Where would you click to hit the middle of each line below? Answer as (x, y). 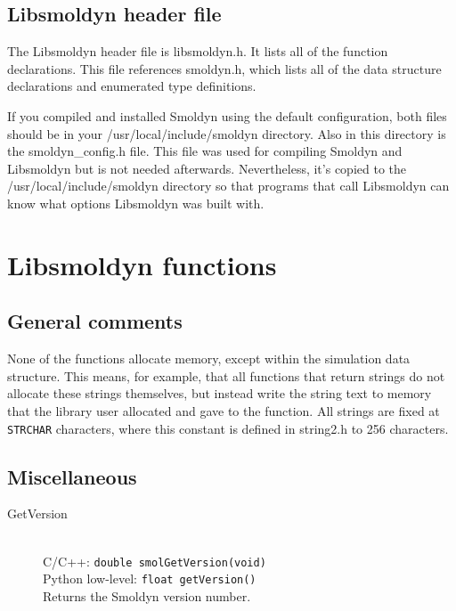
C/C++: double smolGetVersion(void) (155, 561)
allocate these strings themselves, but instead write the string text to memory (220, 393)
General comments (95, 321)
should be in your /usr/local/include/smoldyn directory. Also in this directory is (227, 133)
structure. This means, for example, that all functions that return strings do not (226, 375)
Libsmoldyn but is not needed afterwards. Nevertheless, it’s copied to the (207, 168)
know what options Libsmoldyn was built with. (136, 203)
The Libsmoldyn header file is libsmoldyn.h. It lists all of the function (198, 51)
